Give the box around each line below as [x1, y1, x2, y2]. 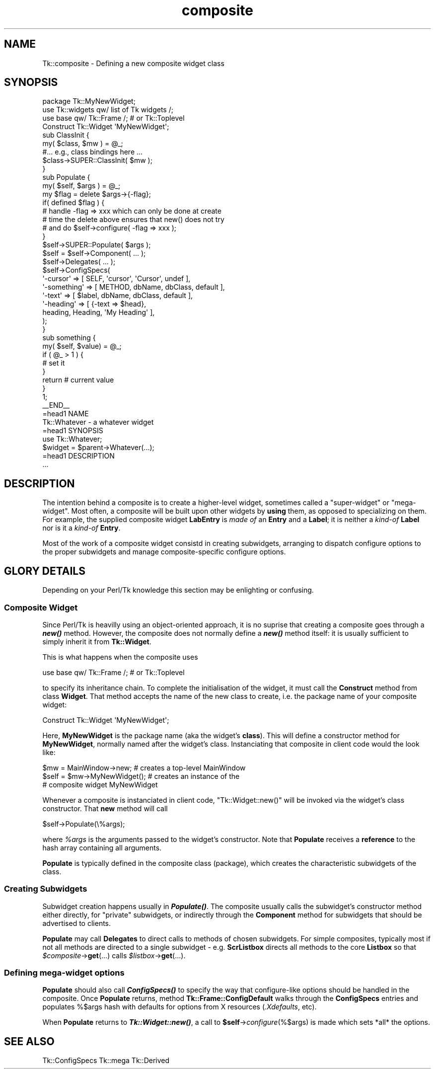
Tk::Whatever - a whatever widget [42, 418, 154, 427]
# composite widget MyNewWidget [42, 780, 158, 789]
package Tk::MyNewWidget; [42, 97, 136, 106]
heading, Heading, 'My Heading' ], [42, 308, 155, 317]
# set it [42, 359, 65, 368]
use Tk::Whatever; [42, 435, 102, 444]
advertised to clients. [42, 919, 111, 927]
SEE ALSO [4, 1035, 55, 1048]
